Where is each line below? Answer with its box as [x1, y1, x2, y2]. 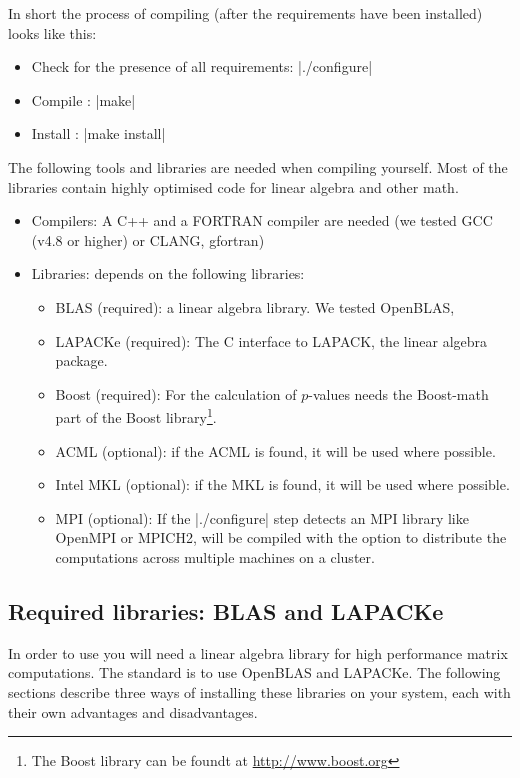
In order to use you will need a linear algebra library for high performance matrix [8, 642, 508, 663]
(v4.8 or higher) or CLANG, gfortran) [31, 229, 265, 250]
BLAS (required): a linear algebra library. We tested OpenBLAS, [55, 296, 455, 317]
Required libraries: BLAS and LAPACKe [8, 595, 444, 626]
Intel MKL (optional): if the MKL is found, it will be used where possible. [55, 474, 510, 495]
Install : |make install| [31, 123, 166, 144]
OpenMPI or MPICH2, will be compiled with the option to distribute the [55, 527, 507, 548]
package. [55, 350, 108, 371]
